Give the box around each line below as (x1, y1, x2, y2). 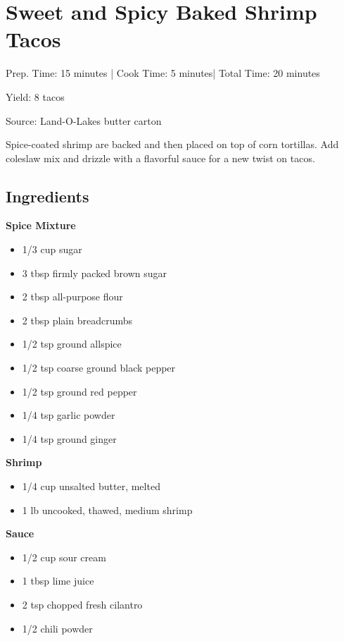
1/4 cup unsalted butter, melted (22, 479, 160, 494)
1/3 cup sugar (22, 242, 82, 257)
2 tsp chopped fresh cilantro (22, 597, 143, 611)
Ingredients (6, 185, 89, 207)
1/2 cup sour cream (22, 549, 106, 564)
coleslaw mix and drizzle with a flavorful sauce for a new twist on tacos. (6, 150, 315, 165)
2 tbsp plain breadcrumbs (22, 312, 132, 327)
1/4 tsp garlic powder (22, 408, 115, 422)
